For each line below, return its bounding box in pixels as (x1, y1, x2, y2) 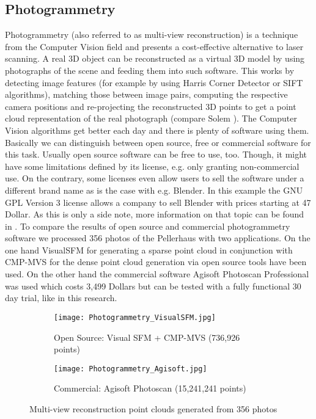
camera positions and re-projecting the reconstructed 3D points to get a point (5, 100, 296, 112)
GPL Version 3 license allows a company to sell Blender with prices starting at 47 (5, 195, 311, 208)
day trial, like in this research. (5, 291, 117, 304)
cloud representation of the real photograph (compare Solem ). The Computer (5, 112, 297, 125)
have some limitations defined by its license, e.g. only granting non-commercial (5, 159, 299, 172)
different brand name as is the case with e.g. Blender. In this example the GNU (5, 183, 303, 196)
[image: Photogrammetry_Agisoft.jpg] (54, 364, 207, 373)
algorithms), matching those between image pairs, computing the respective (5, 88, 288, 101)
